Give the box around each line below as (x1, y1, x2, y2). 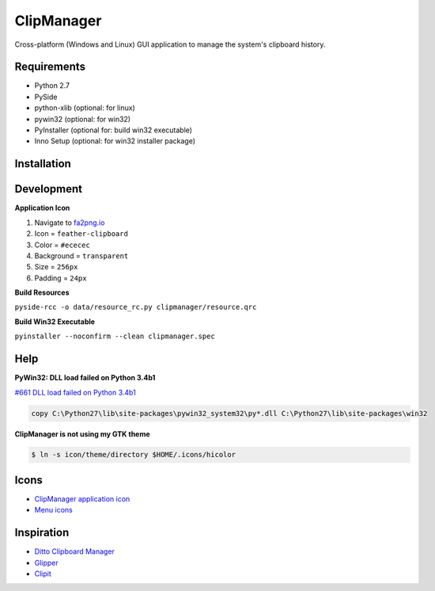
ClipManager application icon (34, 494, 130, 503)
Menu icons (34, 505, 73, 515)
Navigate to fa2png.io (34, 218, 105, 227)
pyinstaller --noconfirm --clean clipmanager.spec (14, 332, 215, 341)
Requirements (14, 60, 86, 74)
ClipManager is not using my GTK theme (14, 429, 150, 439)
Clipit (34, 569, 51, 578)
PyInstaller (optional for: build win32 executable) (34, 125, 193, 135)
